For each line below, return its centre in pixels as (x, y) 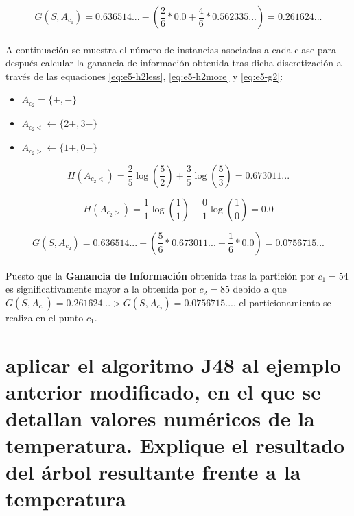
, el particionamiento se (282, 302)
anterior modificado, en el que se (163, 391)
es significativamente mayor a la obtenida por (101, 289)
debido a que (260, 289)
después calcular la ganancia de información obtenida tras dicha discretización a (174, 63)
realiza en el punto (45, 317)
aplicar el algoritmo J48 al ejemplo (173, 364)
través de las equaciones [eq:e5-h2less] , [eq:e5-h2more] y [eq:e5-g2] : (144, 76)
